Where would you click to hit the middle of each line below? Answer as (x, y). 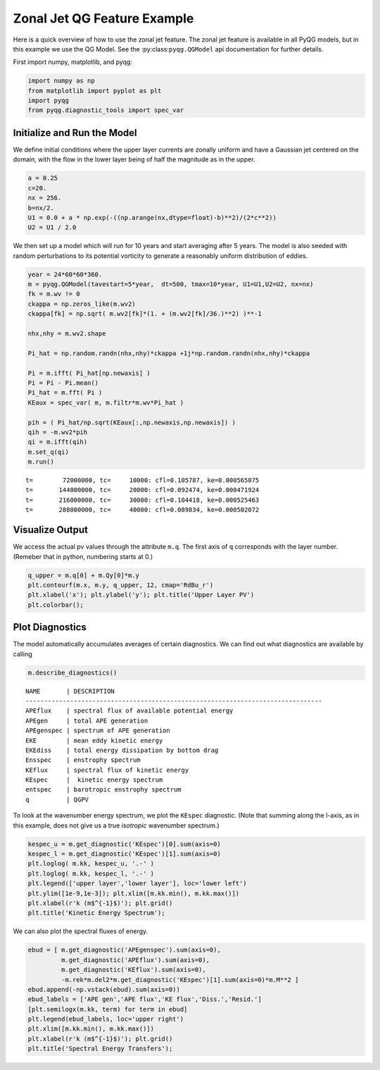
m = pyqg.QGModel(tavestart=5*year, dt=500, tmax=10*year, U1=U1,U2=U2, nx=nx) (171, 284)
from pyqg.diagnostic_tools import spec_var (106, 110)
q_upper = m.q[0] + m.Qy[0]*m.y (84, 575)
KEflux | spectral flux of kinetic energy (107, 770)
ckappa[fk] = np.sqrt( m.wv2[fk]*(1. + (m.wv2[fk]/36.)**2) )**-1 (145, 314)
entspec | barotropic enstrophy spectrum (104, 790)
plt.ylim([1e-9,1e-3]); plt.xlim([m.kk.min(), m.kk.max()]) (134, 893)
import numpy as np (61, 81)
